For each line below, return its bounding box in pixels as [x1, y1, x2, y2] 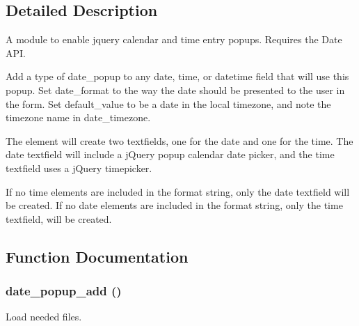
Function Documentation [6, 245, 189, 267]
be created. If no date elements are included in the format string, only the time [6, 198, 343, 212]
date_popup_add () [6, 282, 122, 300]
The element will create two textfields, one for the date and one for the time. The [6, 133, 353, 148]
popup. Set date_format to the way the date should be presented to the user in [6, 82, 345, 97]
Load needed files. [6, 309, 82, 324]
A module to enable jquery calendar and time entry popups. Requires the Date [6, 32, 342, 47]
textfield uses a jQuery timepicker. [6, 160, 152, 175]
